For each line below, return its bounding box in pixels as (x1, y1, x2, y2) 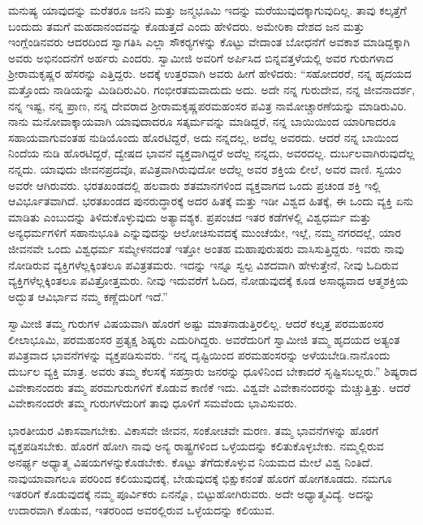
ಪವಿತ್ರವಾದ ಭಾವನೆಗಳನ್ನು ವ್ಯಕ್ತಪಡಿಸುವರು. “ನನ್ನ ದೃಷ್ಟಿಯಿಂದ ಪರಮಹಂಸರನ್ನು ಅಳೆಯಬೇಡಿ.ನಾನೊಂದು (8, 346, 391, 364)
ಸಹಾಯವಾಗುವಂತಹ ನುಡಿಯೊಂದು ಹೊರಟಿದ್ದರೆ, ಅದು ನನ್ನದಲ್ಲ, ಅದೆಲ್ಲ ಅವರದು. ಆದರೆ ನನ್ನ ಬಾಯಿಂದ (8, 128, 399, 145)
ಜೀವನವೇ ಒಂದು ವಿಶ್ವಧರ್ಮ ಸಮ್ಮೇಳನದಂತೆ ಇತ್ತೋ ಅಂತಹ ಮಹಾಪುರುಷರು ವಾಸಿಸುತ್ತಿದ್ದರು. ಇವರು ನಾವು (8, 239, 404, 256)
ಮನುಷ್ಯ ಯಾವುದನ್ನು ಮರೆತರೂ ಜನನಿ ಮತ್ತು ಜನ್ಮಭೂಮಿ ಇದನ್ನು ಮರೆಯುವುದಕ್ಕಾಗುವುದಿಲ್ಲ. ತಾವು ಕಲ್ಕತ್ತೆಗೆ (8, 2, 407, 18)
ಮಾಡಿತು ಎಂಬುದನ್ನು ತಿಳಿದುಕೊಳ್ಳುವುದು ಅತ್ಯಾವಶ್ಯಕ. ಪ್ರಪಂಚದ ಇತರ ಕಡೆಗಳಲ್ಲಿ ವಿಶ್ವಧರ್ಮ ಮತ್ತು (8, 208, 372, 225)
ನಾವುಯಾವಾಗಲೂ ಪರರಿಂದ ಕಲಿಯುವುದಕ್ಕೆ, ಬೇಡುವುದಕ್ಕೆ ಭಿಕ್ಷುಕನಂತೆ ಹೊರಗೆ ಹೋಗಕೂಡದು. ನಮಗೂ (8, 469, 392, 486)
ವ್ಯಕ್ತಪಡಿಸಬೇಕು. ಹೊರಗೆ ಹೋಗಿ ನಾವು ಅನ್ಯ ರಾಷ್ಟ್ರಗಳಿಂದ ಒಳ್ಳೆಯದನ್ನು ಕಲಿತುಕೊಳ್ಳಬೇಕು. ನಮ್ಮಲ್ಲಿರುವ (8, 437, 384, 454)
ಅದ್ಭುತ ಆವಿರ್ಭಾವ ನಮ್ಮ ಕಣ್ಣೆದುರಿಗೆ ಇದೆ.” (8, 287, 168, 304)
